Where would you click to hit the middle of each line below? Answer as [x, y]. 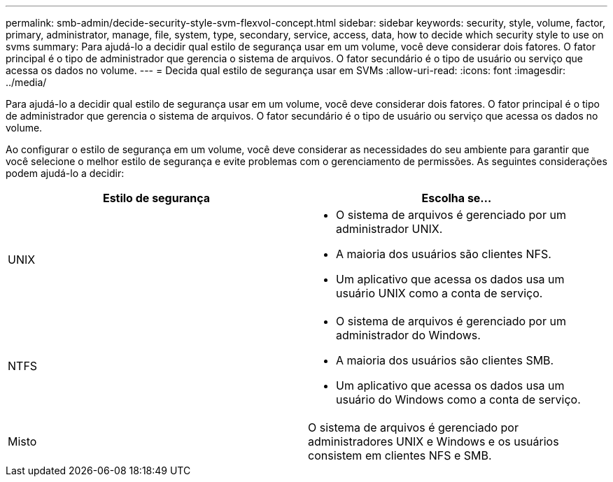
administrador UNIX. [389, 229]
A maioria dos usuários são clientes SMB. [445, 360]
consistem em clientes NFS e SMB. [400, 455]
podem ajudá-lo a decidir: [65, 173]
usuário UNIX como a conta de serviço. [439, 293]
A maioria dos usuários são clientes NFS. [444, 254]
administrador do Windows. [408, 335]
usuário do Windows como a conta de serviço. [458, 399]
